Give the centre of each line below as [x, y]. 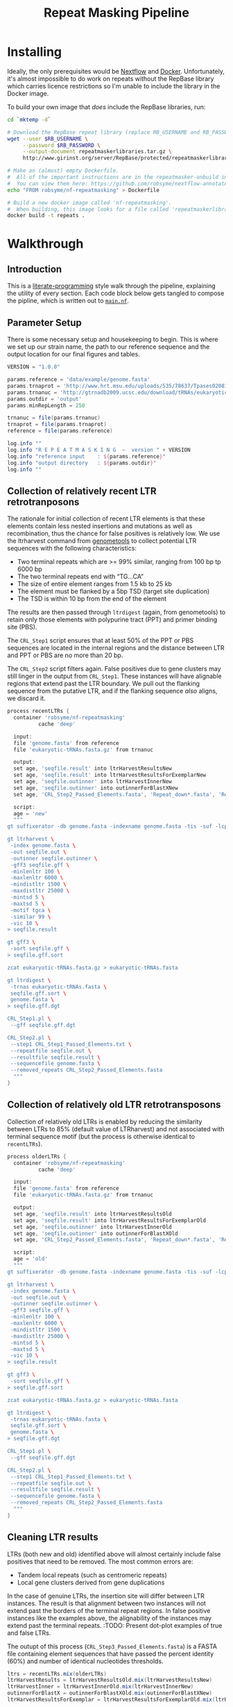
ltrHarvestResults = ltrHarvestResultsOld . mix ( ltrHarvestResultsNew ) [110, 1680]
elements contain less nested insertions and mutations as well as [100, 526]
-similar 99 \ [31, 917]
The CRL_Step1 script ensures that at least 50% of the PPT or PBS [101, 640]
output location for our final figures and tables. [74, 354]
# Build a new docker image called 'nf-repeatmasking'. [89, 203]
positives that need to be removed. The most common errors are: [100, 1562]
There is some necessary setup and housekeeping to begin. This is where [113, 340]
